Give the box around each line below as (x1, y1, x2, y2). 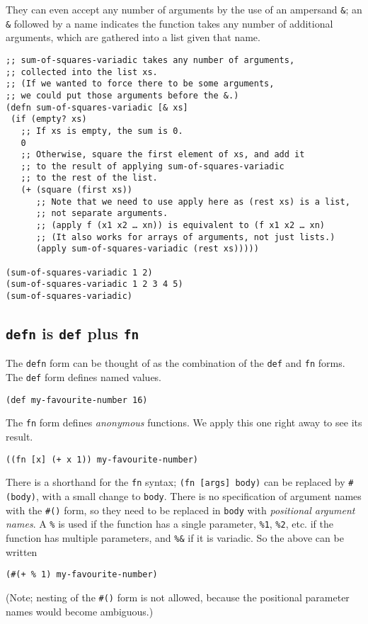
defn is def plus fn (6, 322, 139, 344)
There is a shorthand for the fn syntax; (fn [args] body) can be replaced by (6, 475, 345, 489)
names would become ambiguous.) (6, 603, 154, 618)
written (6, 544, 38, 559)
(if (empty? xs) (11, 114, 87, 125)
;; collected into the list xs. (6, 67, 158, 77)
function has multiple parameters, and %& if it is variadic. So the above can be (6, 530, 344, 545)
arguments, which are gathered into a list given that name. (6, 30, 260, 45)
